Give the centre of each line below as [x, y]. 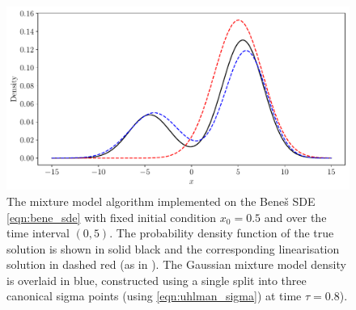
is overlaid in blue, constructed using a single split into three [157, 280]
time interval [38, 233]
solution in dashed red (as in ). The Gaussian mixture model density [176, 264]
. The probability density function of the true [222, 233]
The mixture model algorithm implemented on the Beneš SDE [161, 201]
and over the [295, 217]
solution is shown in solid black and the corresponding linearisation [173, 248]
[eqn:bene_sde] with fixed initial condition [112, 217]
